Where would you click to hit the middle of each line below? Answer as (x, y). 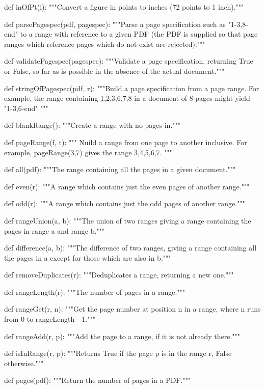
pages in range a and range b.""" (55, 230)
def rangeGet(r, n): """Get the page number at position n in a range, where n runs (132, 309)
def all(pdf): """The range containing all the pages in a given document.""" (120, 169)
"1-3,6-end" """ (26, 108)
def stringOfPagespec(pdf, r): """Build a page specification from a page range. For (132, 88)
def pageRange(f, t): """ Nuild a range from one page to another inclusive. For (126, 142)
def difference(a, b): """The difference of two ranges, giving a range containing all (130, 248)
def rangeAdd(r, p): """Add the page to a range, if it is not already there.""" (122, 336)
